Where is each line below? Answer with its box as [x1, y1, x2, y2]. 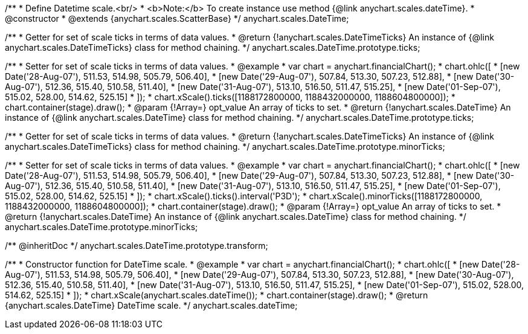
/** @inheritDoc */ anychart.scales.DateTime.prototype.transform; [5, 240, 268, 251]
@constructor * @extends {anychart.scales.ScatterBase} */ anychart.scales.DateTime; [5, 13, 349, 24]
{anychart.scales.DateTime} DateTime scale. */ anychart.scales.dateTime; [5, 300, 298, 310]
